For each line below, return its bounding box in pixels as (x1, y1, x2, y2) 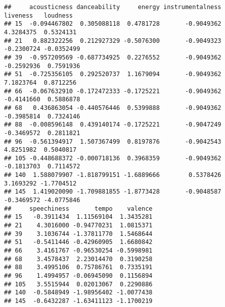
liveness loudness (4, 12, 73, 19)
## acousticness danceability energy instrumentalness (4, 4, 221, 11)
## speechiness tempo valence (4, 205, 153, 212)
